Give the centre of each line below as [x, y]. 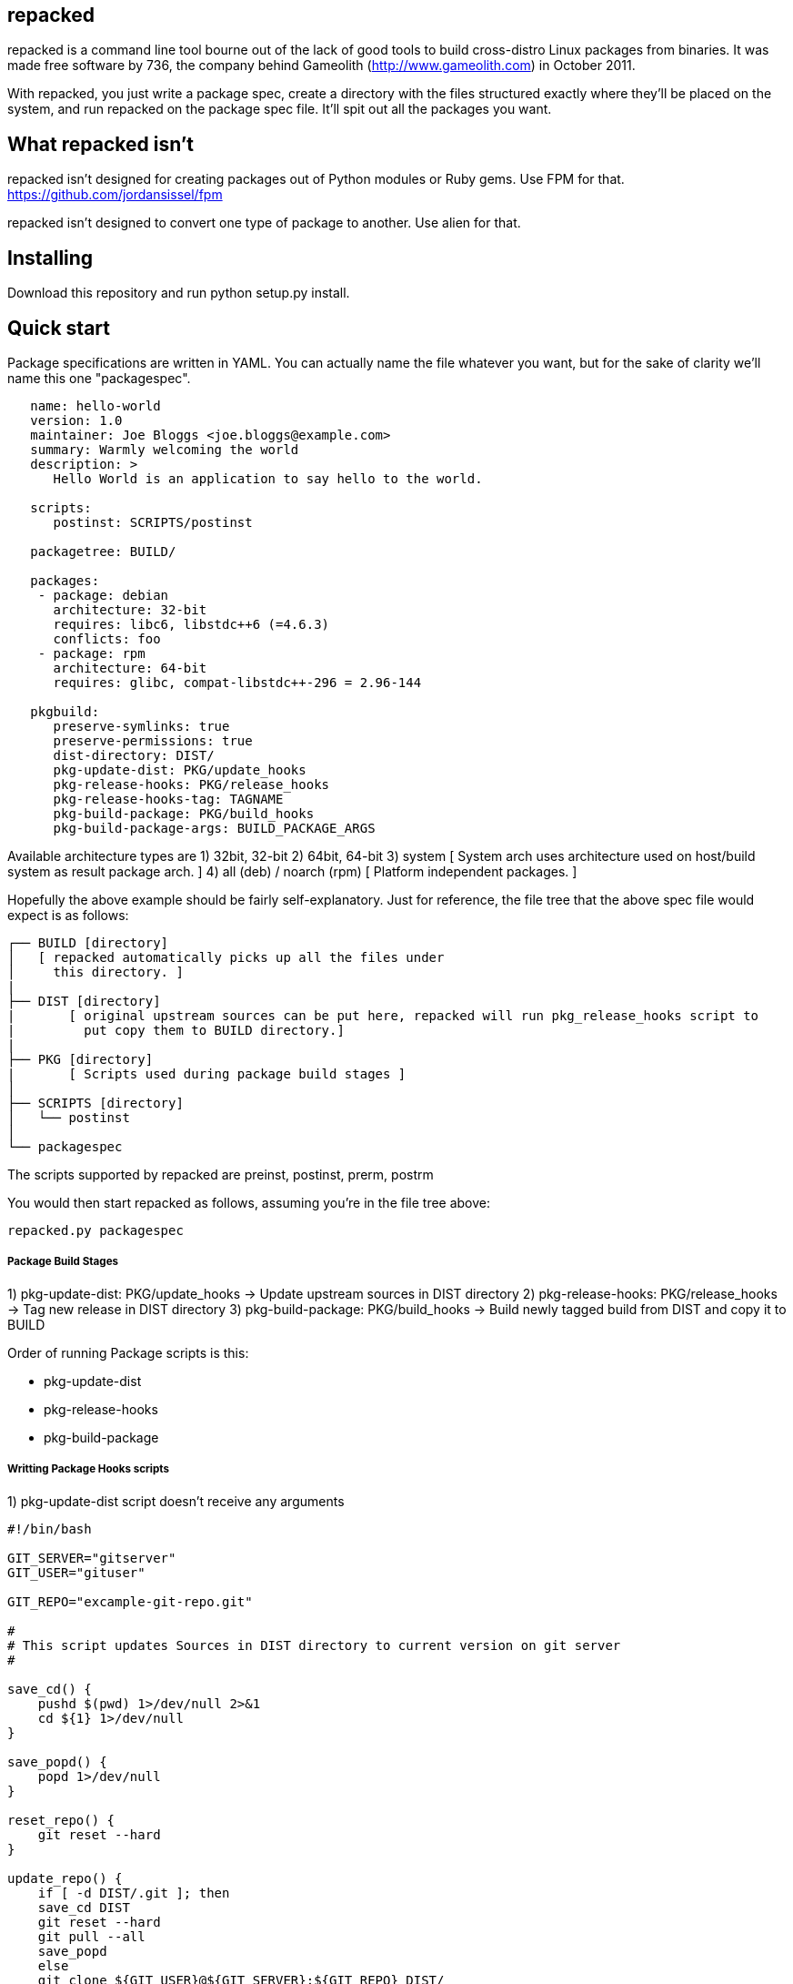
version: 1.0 [76, 420]
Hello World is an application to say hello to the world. [268, 478]
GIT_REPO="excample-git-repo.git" [130, 1601]
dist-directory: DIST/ [134, 755]
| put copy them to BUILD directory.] [176, 1030]
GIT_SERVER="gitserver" [92, 1558]
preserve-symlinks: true [141, 726]
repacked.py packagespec [95, 1230]
